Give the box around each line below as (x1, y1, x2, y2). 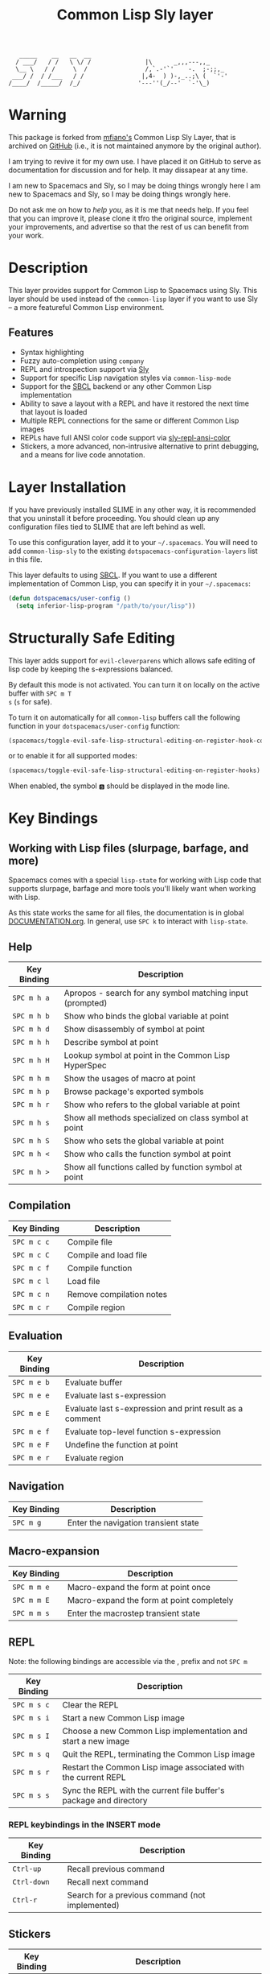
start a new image (62, 1736, 130, 1747)
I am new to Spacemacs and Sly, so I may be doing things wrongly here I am (8, 181, 261, 191)
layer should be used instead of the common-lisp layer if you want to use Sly (8, 294, 259, 304)
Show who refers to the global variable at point (63, 1099, 240, 1110)
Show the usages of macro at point (63, 1073, 196, 1084)
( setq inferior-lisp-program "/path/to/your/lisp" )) (15, 601, 196, 609)
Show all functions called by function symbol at (63, 1162, 243, 1173)
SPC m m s (12, 1609, 50, 1618)
